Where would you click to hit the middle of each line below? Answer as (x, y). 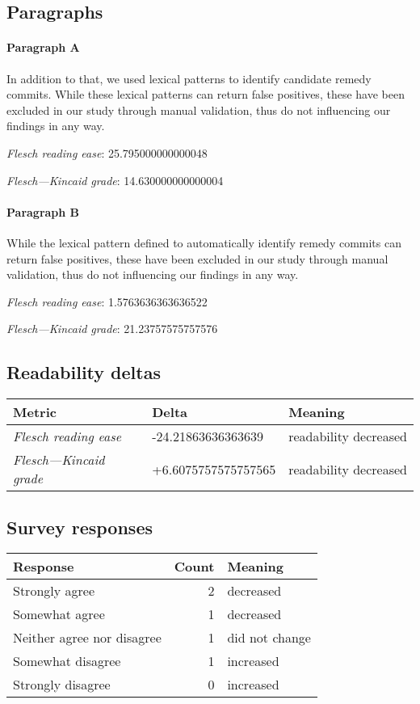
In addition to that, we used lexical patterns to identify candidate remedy (189, 78)
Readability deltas (84, 372)
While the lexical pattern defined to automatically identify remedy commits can (204, 242)
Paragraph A (43, 47)
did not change (269, 638)
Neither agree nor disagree (87, 638)
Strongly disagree (62, 685)
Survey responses (80, 527)
